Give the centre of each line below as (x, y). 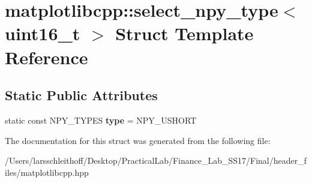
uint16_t (43, 33)
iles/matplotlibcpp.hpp (47, 172)
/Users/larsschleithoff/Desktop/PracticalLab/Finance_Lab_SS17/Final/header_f (156, 160)
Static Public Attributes (81, 95)
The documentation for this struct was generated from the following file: (138, 140)
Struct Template (184, 33)
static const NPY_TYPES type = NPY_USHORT (101, 120)
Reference (46, 57)
